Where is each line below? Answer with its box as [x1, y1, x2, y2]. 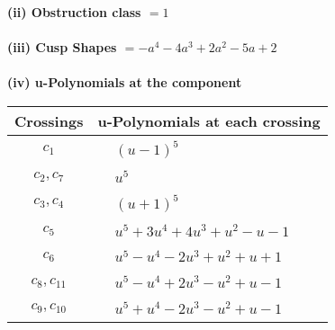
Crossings [14, 110, 84, 131]
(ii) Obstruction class [7, 3, 141, 21]
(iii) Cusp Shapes [7, 38, 117, 57]
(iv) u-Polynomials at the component [7, 73, 242, 92]
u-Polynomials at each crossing [97, 110, 321, 131]
